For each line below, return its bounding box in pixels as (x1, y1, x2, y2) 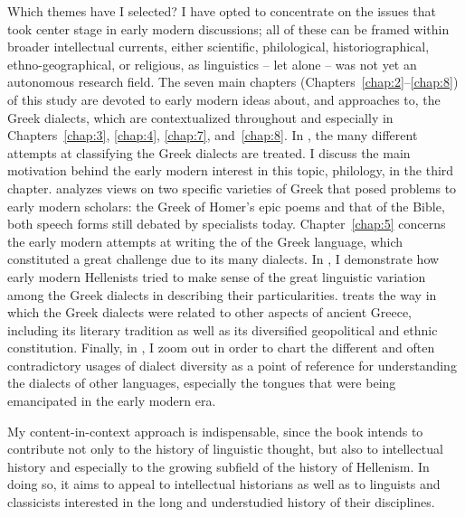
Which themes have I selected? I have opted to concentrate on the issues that (7, 2, 436, 20)
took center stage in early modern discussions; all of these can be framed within (7, 19, 450, 38)
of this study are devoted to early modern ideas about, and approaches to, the (7, 89, 441, 108)
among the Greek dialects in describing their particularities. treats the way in (7, 285, 437, 304)
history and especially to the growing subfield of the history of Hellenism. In (7, 456, 430, 475)
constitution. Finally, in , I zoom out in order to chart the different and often (7, 338, 435, 357)
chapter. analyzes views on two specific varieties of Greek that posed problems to (7, 178, 457, 197)
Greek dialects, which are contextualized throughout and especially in (7, 108, 394, 127)
